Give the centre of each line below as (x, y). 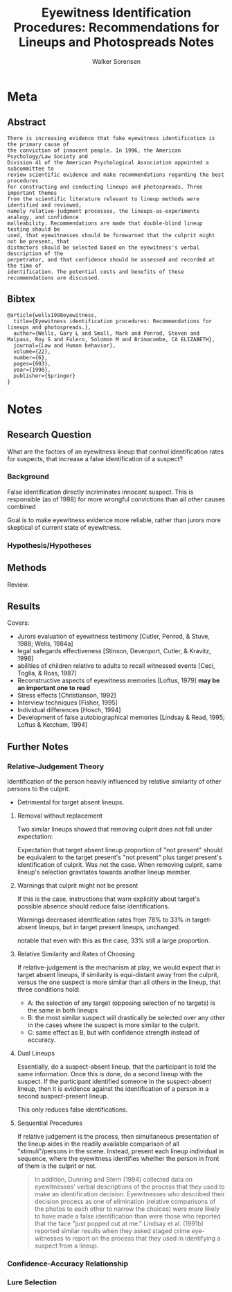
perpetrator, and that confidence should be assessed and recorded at (111, 259)
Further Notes (38, 747)
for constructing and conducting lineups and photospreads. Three (105, 187)
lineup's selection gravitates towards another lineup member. (104, 872)
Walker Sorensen (116, 61)
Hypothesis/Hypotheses (50, 545)
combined (21, 506)
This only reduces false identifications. (72, 1110)
